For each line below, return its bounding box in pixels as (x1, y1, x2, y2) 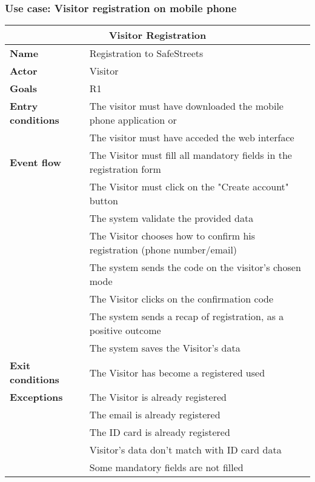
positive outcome (89, 323, 161, 338)
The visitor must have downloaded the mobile (89, 99, 283, 113)
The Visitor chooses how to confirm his (89, 229, 256, 243)
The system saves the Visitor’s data (89, 341, 240, 355)
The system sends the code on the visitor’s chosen (89, 260, 301, 275)
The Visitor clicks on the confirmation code (89, 292, 274, 306)
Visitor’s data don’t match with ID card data (89, 443, 282, 457)
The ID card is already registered (89, 425, 230, 440)
